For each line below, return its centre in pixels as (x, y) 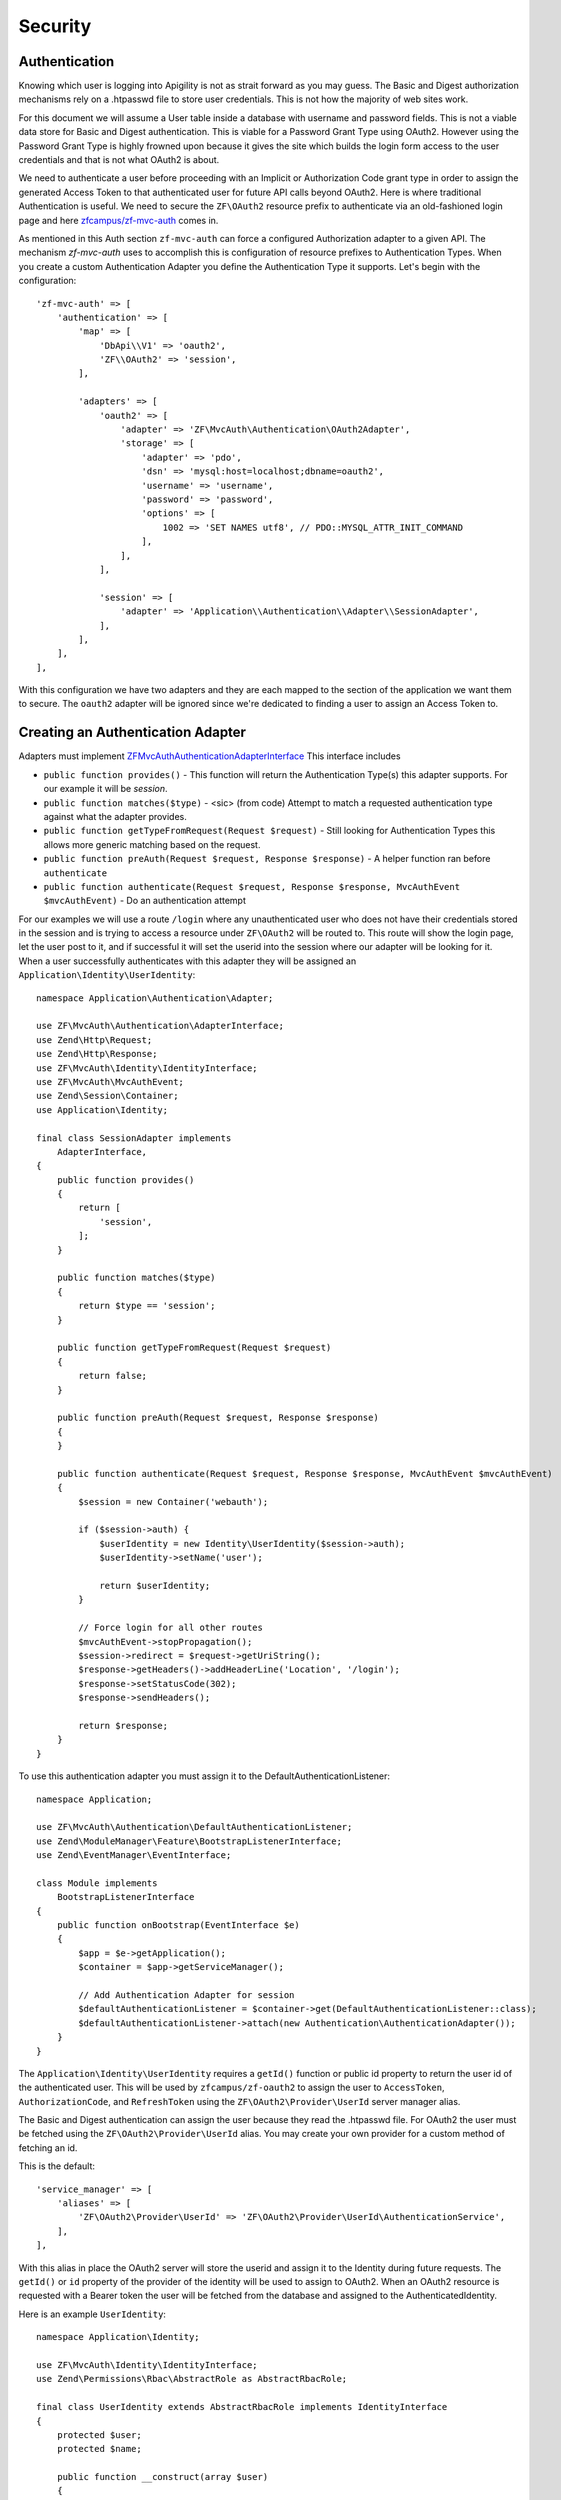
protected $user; (99, 2434)
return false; (113, 1376)
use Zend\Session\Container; (107, 1096)
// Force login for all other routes (171, 1628)
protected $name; (99, 2449)
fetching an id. (48, 2147)
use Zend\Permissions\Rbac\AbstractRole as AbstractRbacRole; (192, 2379)
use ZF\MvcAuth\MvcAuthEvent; (110, 1081)
